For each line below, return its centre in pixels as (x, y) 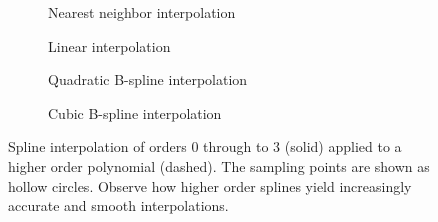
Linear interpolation (109, 45)
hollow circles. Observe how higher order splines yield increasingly (210, 185)
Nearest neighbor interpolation (142, 12)
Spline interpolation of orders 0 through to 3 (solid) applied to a (205, 146)
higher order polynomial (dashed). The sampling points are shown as (219, 165)
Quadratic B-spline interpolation (148, 79)
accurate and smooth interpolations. (118, 205)
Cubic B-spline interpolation (135, 112)
